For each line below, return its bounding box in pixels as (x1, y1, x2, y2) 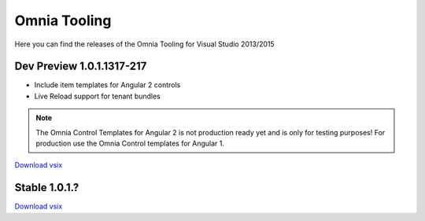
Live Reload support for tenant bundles (34, 91, 161, 101)
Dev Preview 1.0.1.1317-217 (14, 60, 147, 73)
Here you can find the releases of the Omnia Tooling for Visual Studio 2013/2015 (14, 39, 275, 49)
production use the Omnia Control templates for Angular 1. (35, 138, 224, 149)
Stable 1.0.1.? (14, 181, 79, 194)
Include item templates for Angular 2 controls (34, 80, 181, 90)
